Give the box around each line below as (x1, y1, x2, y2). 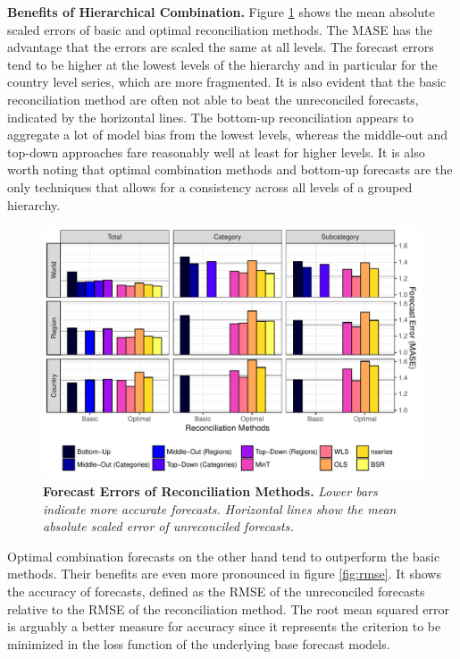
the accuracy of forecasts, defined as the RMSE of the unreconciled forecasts (7, 582, 425, 601)
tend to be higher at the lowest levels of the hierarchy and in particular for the (7, 55, 438, 73)
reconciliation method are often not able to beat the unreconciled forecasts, (7, 89, 419, 108)
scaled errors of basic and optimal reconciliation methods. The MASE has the (7, 20, 432, 38)
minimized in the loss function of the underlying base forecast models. (7, 634, 390, 653)
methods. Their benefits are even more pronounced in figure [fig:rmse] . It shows (7, 564, 441, 583)
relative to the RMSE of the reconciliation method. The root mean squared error (7, 599, 450, 618)
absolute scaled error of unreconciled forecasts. (43, 517, 294, 536)
